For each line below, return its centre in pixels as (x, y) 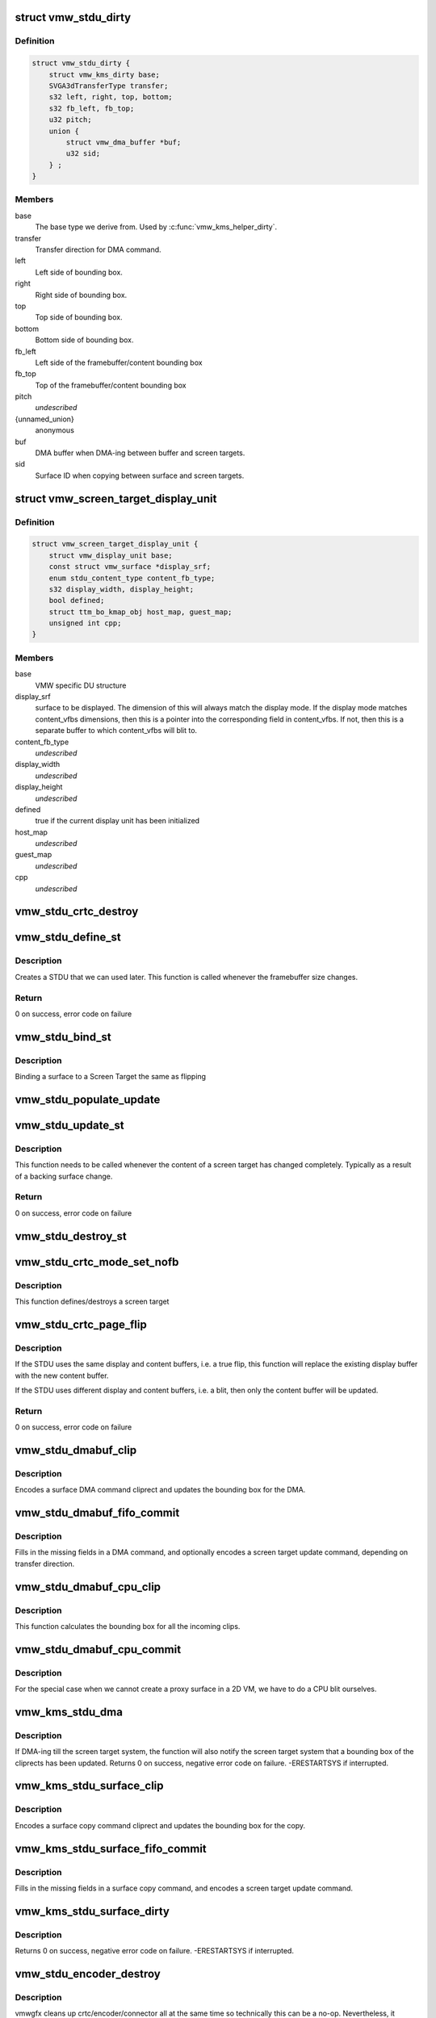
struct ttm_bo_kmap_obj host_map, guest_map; (140, 612)
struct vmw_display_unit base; (111, 555)
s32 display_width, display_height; (121, 589)
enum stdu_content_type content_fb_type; (132, 578)
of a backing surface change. (64, 1176)
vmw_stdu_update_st (69, 1125)
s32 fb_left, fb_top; (92, 108)
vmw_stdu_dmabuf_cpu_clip (88, 1587)
